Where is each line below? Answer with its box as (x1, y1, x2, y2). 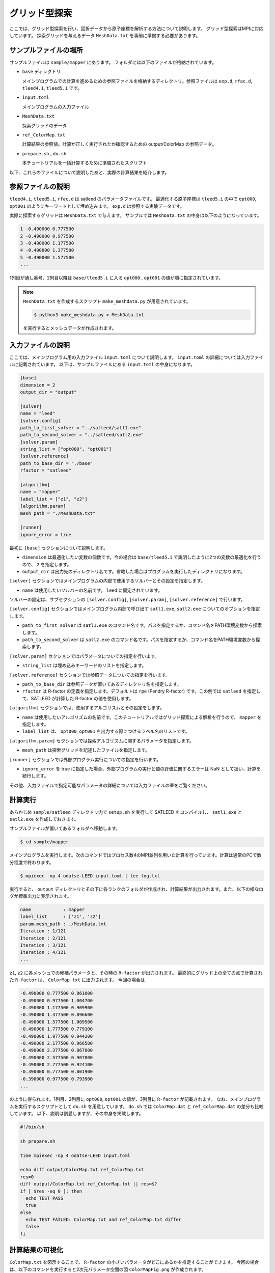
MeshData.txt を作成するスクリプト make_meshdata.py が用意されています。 (23, 298, 191, 304)
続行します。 (22, 773, 49, 779)
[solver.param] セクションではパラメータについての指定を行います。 (9, 653, 159, 659)
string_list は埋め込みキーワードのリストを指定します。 (22, 662, 147, 669)
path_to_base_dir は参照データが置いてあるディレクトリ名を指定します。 (22, 681, 182, 687)
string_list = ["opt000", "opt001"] (20, 446, 112, 452)
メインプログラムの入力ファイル (22, 103, 89, 109)
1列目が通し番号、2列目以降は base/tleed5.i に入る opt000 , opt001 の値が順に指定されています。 (9, 275, 224, 281)
